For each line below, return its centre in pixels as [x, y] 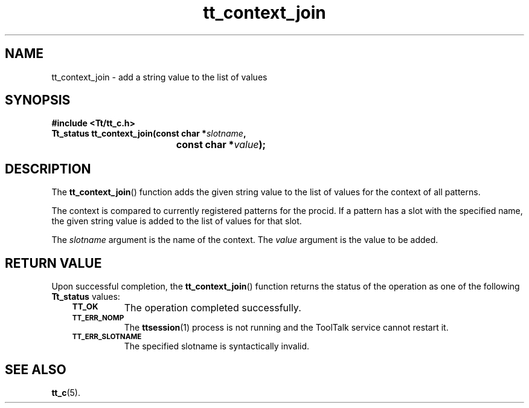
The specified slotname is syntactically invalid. [217, 346]
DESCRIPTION [48, 169]
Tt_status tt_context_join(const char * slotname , [149, 134]
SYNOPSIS [38, 100]
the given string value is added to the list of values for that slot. [177, 221]
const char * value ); [221, 145]
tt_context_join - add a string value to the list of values [159, 77]
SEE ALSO [36, 369]
